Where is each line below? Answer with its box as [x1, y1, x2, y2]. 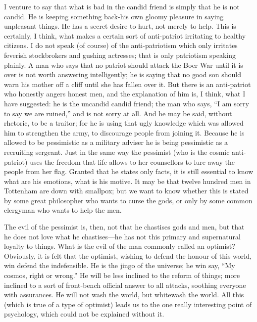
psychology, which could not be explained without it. [4, 309, 164, 319]
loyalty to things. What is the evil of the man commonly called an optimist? [4, 241, 235, 251]
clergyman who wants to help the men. [4, 205, 122, 215]
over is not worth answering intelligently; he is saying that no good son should [4, 69, 241, 80]
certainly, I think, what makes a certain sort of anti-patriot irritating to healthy [4, 30, 246, 41]
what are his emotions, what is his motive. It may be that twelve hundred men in [4, 176, 251, 186]
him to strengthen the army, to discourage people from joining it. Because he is [4, 127, 245, 138]
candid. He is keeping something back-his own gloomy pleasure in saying [4, 11, 224, 21]
